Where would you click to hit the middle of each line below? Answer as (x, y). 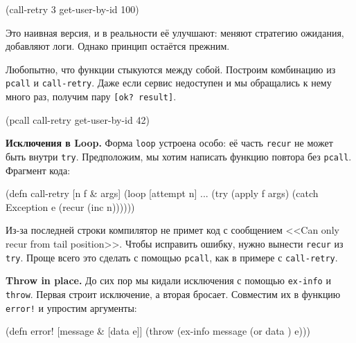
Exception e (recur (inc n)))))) (70, 206)
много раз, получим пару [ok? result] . (91, 96)
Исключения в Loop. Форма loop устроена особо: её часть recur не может (169, 143)
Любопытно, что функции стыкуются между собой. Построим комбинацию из (171, 69)
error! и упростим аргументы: (71, 307)
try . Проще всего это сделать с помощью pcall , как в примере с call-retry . (172, 257)
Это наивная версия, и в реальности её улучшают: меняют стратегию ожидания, (175, 32)
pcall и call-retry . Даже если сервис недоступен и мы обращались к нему (169, 83)
